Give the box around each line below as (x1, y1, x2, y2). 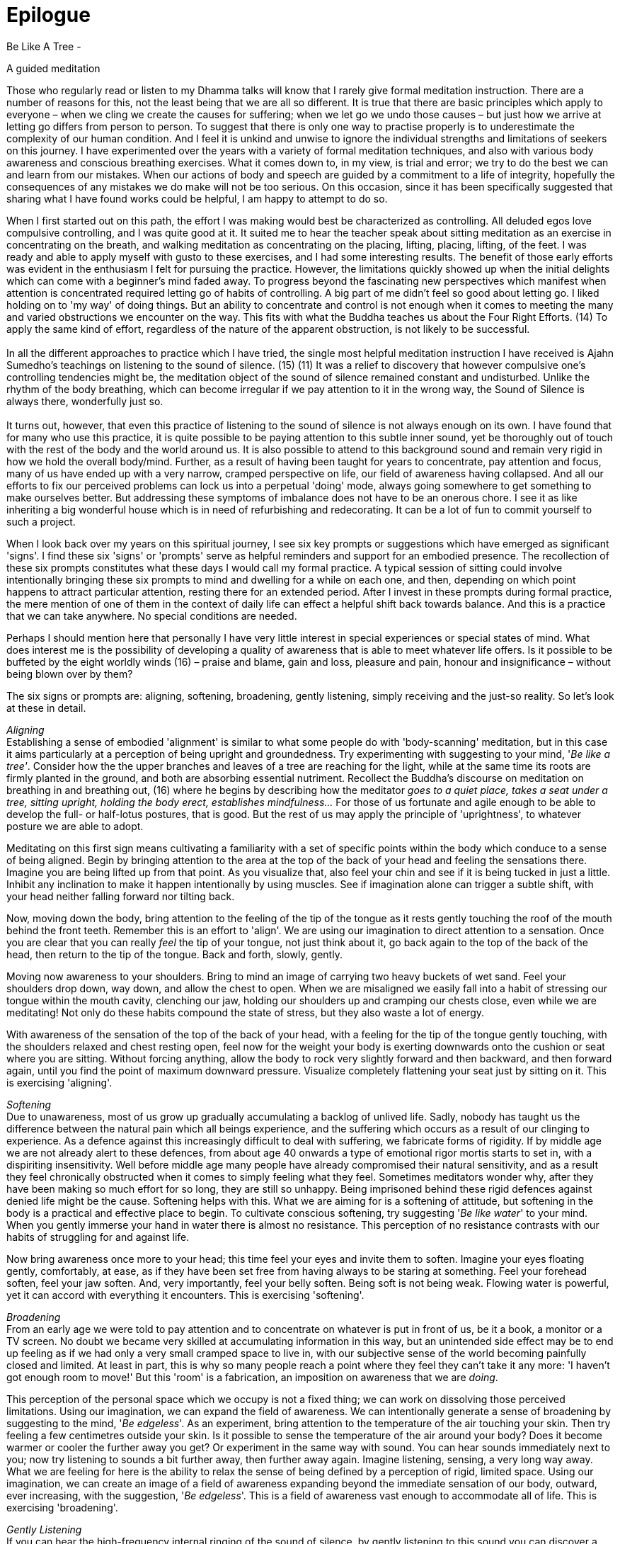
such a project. (6, 515, 76, 528)
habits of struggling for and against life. (6, 1230, 190, 1243)
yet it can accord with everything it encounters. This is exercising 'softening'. (6, 1288, 364, 1301)
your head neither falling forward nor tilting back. (6, 890, 235, 902)
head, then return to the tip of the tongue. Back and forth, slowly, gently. (6, 948, 343, 960)
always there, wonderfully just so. (6, 394, 163, 407)
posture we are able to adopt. (6, 819, 144, 832)
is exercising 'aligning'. (6, 1076, 113, 1089)
